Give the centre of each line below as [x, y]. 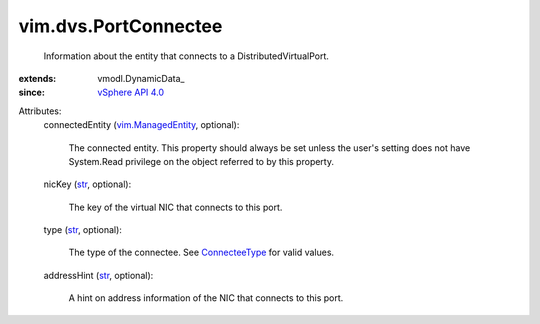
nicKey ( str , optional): [87, 184]
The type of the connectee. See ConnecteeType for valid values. [201, 252]
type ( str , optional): [82, 230]
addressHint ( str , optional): [98, 275]
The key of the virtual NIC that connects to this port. [175, 207]
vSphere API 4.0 [131, 92]
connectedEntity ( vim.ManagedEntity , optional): [141, 125]
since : [31, 92]
